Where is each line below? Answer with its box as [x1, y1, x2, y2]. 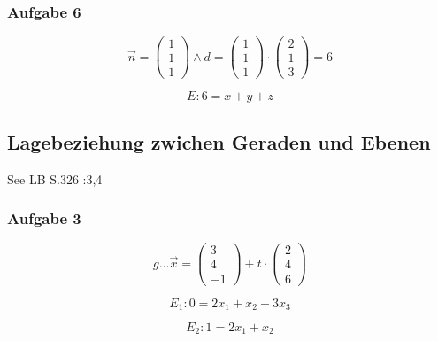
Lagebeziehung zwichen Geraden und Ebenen [7, 128, 431, 155]
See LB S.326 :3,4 [7, 169, 103, 188]
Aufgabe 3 [7, 207, 81, 229]
